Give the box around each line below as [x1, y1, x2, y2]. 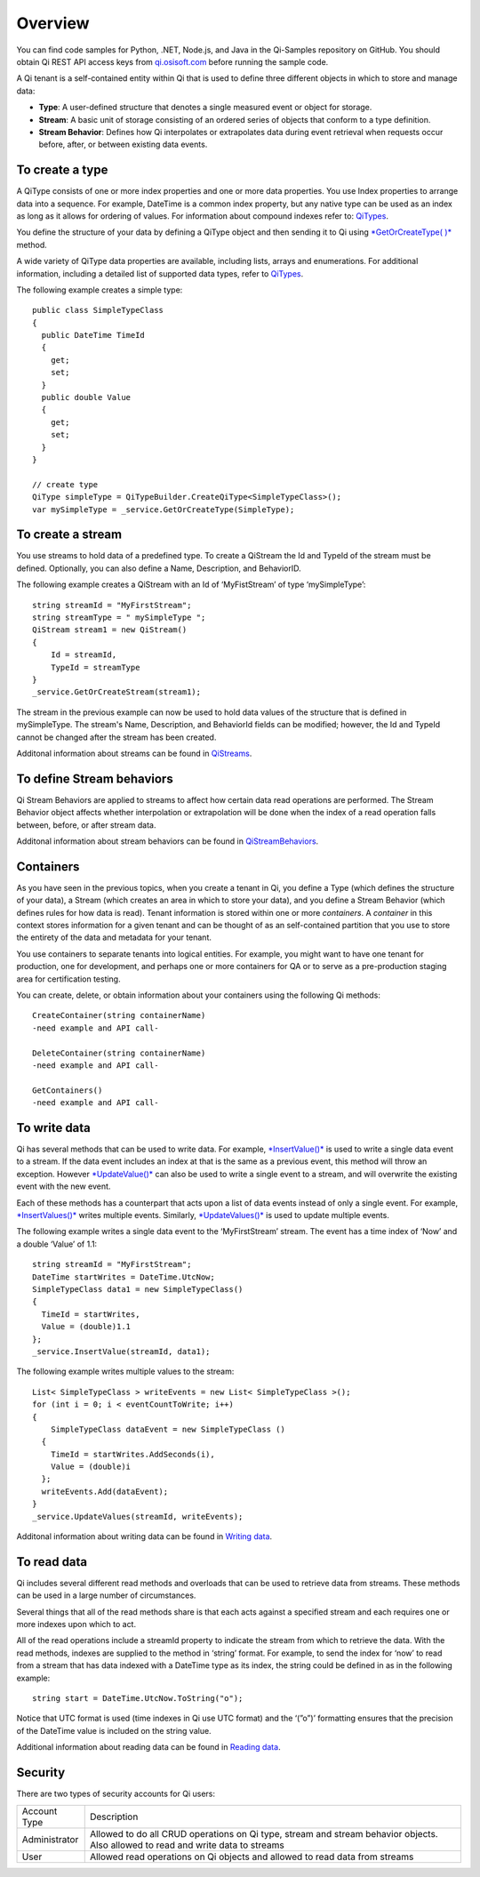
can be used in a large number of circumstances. [16, 1590, 196, 1600]
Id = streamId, [50, 650, 117, 660]
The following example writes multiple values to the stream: [16, 1366, 235, 1377]
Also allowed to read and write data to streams [89, 1839, 284, 1851]
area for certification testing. [16, 974, 121, 984]
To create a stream [16, 527, 123, 542]
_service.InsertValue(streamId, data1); [32, 1346, 211, 1356]
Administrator [21, 1833, 79, 1845]
